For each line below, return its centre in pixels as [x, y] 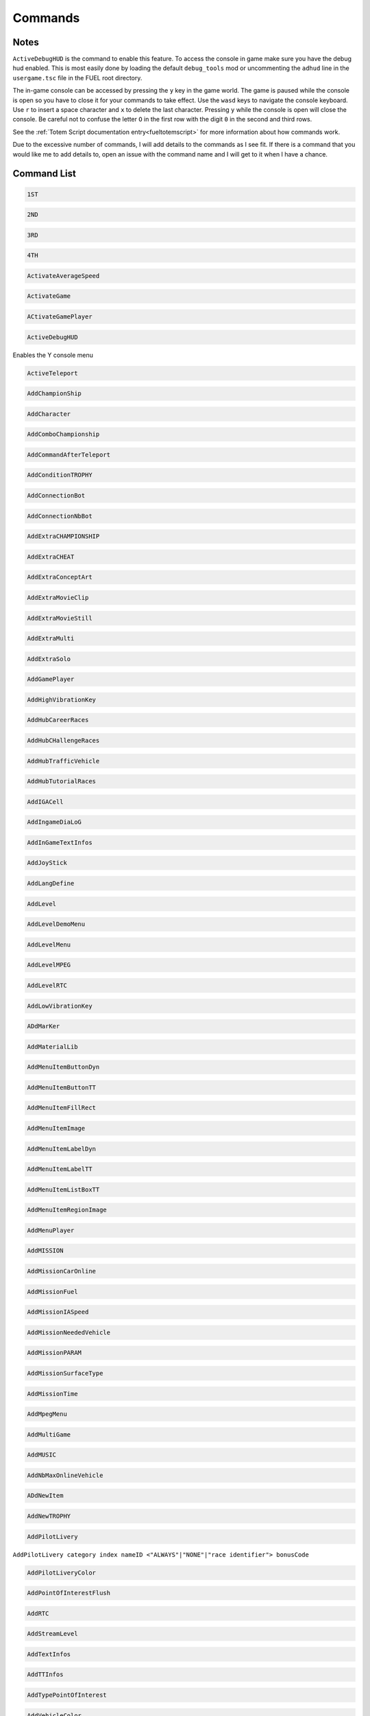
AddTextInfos [49, 1654]
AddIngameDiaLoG [54, 822]
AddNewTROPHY [49, 1516]
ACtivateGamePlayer [60, 317]
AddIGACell [45, 802]
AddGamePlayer [51, 679]
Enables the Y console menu [53, 355]
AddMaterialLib [52, 1046]
